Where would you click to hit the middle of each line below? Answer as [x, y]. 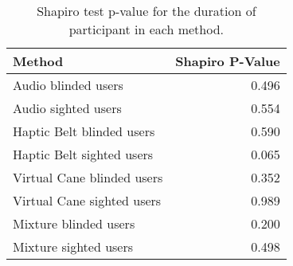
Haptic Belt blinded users [84, 131]
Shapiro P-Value [228, 61]
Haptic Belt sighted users [83, 154]
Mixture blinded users [74, 223]
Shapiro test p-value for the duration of [146, 11]
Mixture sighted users [73, 246]
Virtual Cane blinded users [88, 177]
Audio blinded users [68, 85]
